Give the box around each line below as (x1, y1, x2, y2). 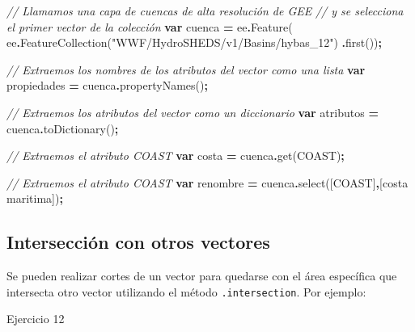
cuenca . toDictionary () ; (6, 120, 119, 137)
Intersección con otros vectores (6, 229, 270, 254)
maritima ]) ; (6, 190, 63, 207)
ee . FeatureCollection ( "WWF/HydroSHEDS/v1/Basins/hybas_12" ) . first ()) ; (6, 34, 383, 51)
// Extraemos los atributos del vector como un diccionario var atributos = (6, 103, 379, 120)
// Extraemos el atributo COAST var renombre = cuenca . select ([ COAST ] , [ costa (6, 174, 409, 191)
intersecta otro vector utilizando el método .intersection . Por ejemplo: (6, 283, 366, 300)
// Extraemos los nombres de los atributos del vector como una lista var (6, 61, 366, 78)
